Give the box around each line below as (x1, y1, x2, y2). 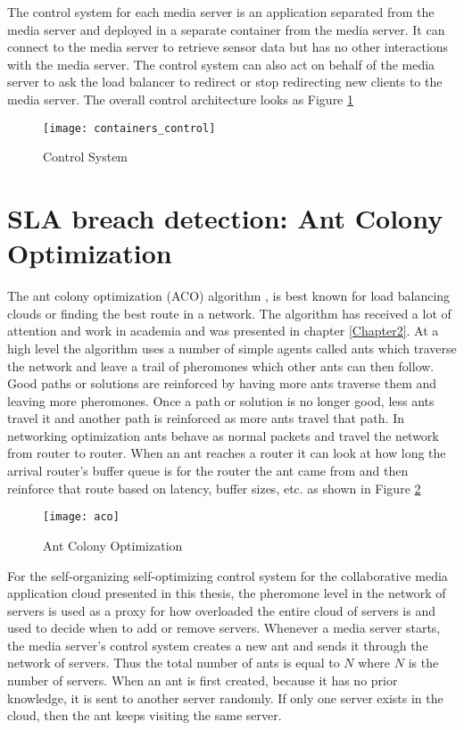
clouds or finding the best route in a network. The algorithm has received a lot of (7, 303, 452, 322)
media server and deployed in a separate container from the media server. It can (7, 20, 445, 38)
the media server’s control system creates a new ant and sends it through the (7, 635, 428, 654)
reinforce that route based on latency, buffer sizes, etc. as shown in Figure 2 (7, 478, 421, 497)
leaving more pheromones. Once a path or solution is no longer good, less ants (7, 391, 435, 410)
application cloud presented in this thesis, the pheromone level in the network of (7, 584, 446, 602)
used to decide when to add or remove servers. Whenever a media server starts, (7, 618, 441, 637)
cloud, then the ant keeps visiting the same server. (7, 706, 282, 725)
